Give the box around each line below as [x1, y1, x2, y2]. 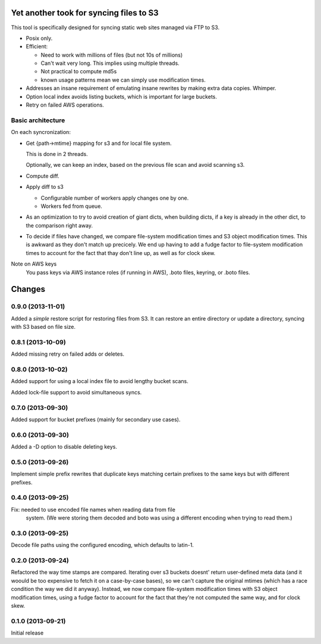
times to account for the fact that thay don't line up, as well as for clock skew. [26, 249, 216, 256]
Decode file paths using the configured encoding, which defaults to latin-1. [11, 542, 194, 549]
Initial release [11, 629, 44, 637]
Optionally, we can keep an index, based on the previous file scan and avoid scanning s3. [26, 161, 245, 169]
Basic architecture [11, 116, 65, 125]
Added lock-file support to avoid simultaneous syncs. [11, 388, 142, 396]
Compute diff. [26, 172, 59, 179]
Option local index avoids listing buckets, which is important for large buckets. [26, 93, 217, 100]
